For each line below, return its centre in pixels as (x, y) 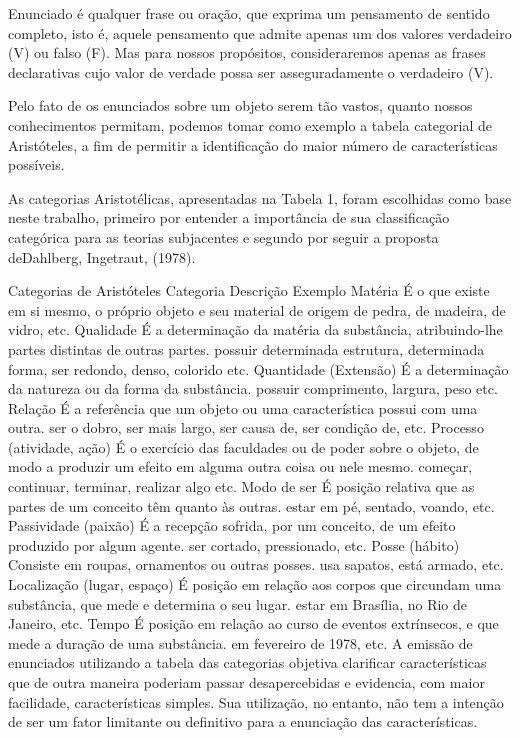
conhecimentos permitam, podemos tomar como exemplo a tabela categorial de (250, 124)
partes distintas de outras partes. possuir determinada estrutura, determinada (246, 348)
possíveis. (36, 164)
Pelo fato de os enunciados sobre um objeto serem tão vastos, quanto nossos (240, 105)
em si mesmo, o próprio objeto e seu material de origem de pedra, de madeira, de (257, 309)
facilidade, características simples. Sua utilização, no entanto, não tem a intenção (256, 701)
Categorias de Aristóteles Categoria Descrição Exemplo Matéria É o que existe (249, 290)
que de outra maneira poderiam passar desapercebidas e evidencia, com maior (246, 682)
